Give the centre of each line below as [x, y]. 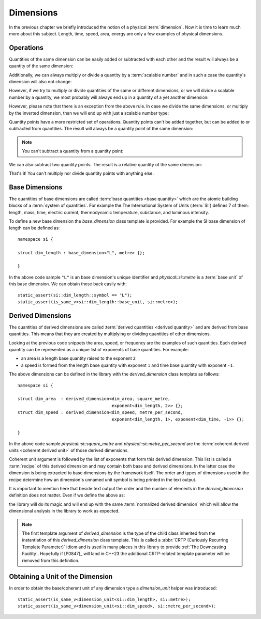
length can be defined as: [34, 228]
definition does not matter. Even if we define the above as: [67, 495]
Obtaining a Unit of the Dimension [61, 577]
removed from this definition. [51, 560]
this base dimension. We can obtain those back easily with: [68, 284]
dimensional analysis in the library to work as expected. [64, 511]
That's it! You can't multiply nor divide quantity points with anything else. [81, 173]
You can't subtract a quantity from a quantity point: [73, 151]
